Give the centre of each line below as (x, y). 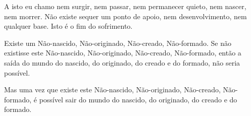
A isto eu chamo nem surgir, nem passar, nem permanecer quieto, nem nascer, (125, 6)
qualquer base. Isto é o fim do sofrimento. (68, 26)
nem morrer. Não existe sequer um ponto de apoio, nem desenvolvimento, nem (125, 16)
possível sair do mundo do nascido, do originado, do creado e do (138, 99)
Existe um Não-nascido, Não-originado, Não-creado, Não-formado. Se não (118, 43)
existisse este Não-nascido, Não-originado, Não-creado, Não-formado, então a (123, 53)
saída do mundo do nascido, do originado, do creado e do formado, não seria (122, 62)
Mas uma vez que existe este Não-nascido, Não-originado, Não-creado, (112, 90)
